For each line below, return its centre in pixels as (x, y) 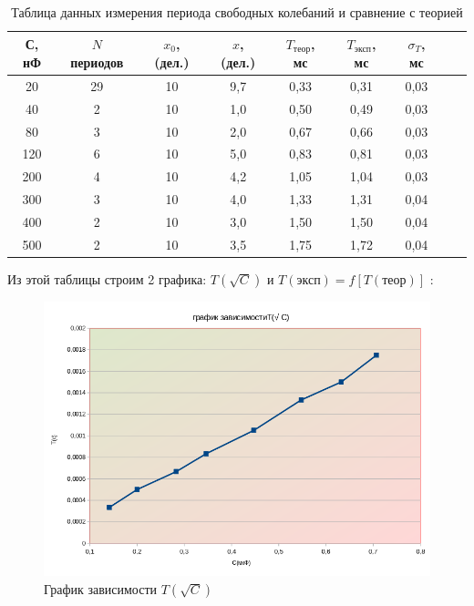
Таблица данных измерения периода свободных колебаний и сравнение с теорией (237, 12)
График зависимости (101, 588)
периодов (97, 62)
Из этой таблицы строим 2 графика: (107, 278)
